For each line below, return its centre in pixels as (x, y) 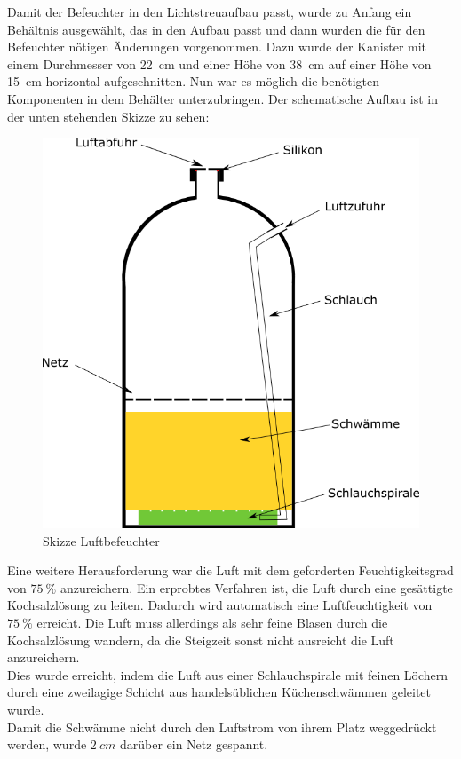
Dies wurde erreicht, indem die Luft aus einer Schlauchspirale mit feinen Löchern (228, 674)
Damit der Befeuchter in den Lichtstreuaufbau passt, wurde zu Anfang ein (210, 12)
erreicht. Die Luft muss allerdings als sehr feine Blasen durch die (212, 623)
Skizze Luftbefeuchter (101, 540)
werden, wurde (47, 744)
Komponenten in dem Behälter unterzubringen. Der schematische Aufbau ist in (223, 98)
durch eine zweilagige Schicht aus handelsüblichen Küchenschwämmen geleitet (219, 692)
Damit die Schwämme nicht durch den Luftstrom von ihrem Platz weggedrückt (222, 727)
